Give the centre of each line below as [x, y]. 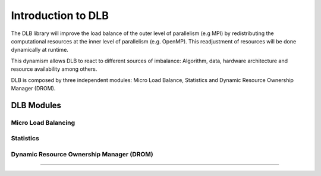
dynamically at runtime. [40, 50]
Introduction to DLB [60, 15]
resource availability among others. [54, 69]
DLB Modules [36, 105]
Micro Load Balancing [43, 122]
